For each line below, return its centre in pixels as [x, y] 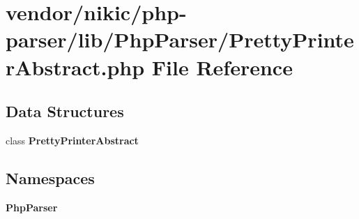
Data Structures [65, 111]
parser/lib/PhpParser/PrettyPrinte [180, 39]
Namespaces [50, 178]
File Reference [222, 67]
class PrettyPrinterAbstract [72, 140]
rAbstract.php [75, 67]
